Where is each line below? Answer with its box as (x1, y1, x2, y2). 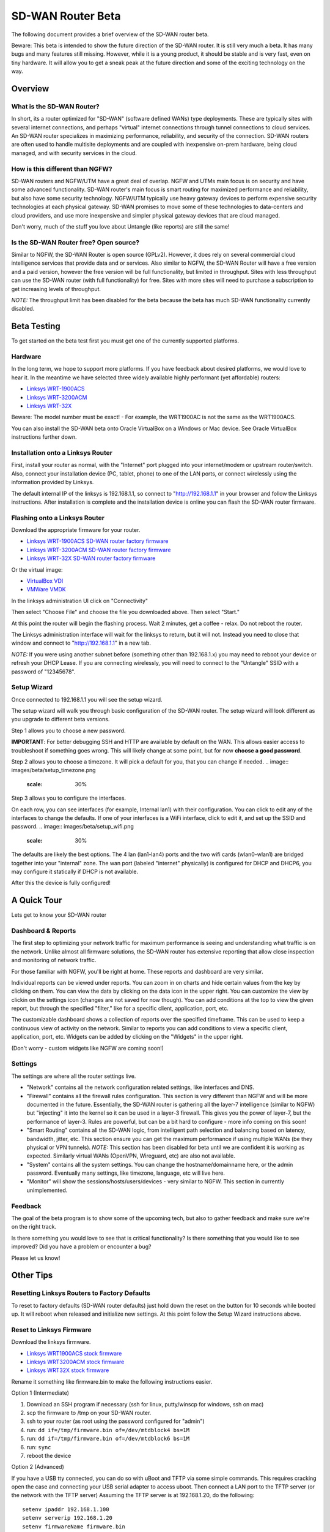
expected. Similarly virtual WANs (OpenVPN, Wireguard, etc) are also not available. (26, 1152, 235, 1159)
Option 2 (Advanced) (11, 1463, 64, 1471)
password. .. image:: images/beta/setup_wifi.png (11, 823, 134, 830)
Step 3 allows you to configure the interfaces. (11, 794, 127, 802)
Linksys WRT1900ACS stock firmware (26, 1349, 122, 1357)
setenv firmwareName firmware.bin (22, 1523, 125, 1530)
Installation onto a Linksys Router (11, 448, 113, 457)
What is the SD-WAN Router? (11, 102, 100, 110)
